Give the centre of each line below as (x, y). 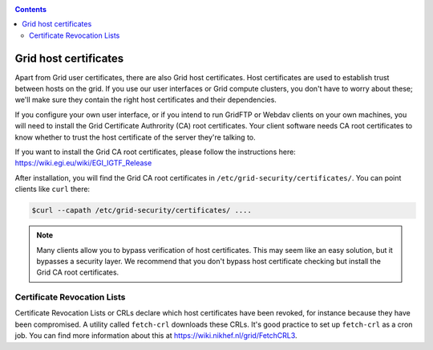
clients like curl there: (53, 189)
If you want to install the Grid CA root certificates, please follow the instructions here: (155, 152)
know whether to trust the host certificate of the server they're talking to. (135, 137)
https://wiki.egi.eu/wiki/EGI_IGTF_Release (83, 163)
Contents (31, 9)
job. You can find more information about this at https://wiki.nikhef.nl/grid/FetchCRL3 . (156, 336)
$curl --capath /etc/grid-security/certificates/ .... (142, 210)
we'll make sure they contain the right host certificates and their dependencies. (146, 100)
